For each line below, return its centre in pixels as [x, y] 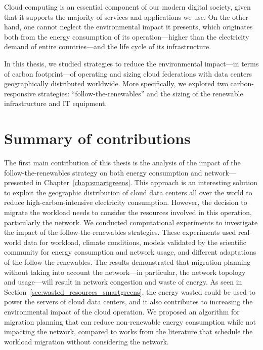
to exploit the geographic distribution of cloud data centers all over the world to [128, 192]
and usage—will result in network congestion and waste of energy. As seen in [123, 282]
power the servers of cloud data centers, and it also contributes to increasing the [128, 302]
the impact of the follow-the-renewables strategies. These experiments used [120, 232]
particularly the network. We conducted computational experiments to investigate [131, 222]
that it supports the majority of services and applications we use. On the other [126, 16]
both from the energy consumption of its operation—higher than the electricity [127, 36]
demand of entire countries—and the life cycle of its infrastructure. [108, 46]
